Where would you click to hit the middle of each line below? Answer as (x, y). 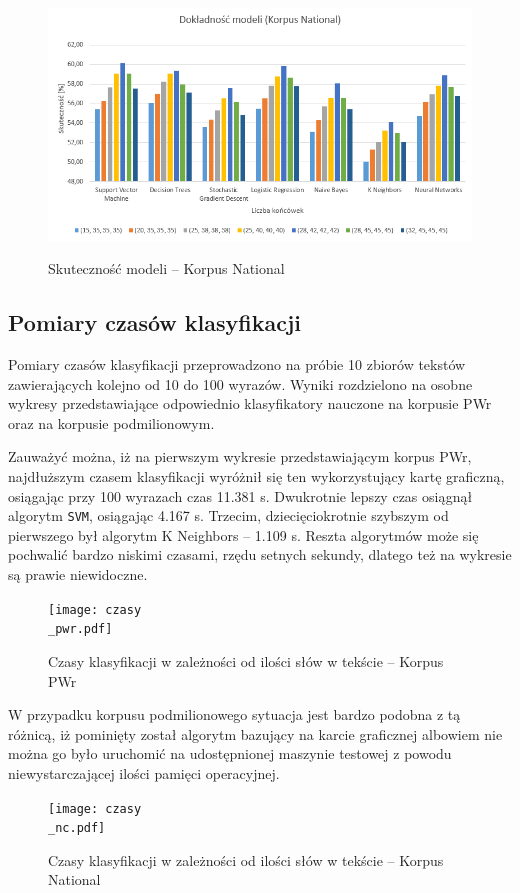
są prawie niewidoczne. (78, 574)
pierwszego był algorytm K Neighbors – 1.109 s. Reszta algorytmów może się (243, 534)
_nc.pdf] (77, 828)
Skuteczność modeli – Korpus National (166, 268)
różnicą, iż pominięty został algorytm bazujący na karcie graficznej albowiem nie (255, 733)
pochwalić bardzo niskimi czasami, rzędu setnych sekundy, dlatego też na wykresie (260, 554)
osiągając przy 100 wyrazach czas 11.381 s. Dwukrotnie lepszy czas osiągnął (240, 495)
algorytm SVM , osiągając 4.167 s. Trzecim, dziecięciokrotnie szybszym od (228, 515)
